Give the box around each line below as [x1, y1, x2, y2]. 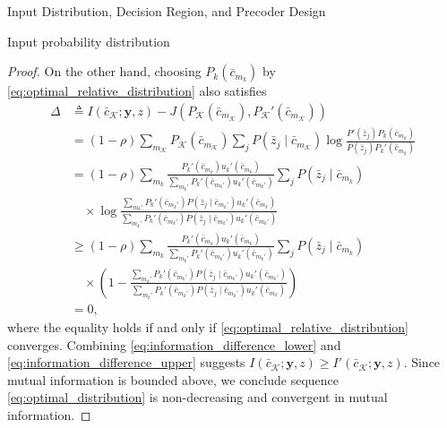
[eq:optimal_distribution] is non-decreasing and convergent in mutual [7, 388, 388, 407]
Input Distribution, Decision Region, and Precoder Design [7, 2, 326, 20]
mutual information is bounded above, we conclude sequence [7, 370, 340, 389]
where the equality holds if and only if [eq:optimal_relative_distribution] [7, 317, 408, 336]
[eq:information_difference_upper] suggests [7, 353, 245, 372]
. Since [403, 353, 441, 372]
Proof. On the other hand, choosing [7, 62, 202, 81]
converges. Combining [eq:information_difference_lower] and [7, 335, 341, 354]
